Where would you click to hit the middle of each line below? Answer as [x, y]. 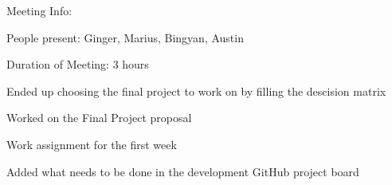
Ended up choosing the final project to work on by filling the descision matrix [196, 91]
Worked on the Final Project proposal [99, 118]
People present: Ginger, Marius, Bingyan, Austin [125, 37]
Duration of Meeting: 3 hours [78, 64]
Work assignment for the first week [92, 144]
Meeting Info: [39, 10]
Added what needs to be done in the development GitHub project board [183, 171]
